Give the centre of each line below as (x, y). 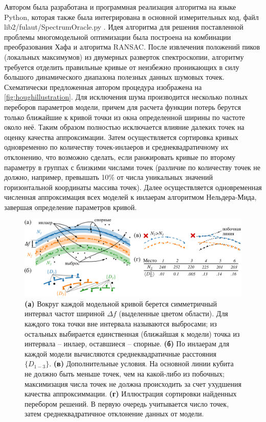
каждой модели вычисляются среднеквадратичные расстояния (120, 353)
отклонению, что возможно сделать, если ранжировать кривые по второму (120, 157)
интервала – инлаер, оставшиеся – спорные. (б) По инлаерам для (127, 344)
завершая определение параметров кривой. (71, 207)
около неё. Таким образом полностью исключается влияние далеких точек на (124, 127)
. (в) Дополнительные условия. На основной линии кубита (141, 364)
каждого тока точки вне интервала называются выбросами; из (121, 323)
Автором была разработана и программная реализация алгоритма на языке (120, 7)
